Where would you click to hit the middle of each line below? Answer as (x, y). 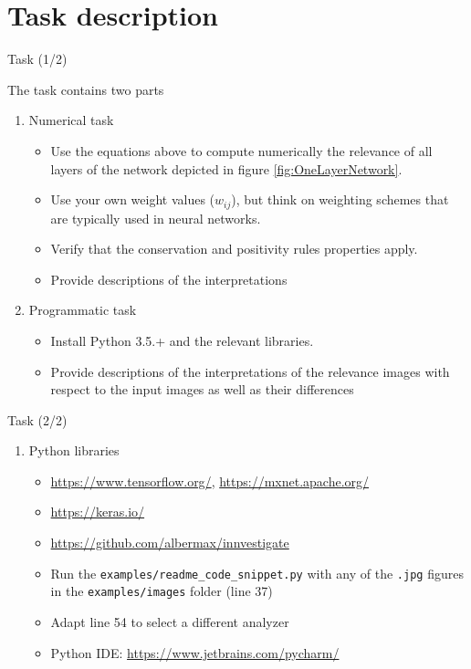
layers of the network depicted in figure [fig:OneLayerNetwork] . (226, 168)
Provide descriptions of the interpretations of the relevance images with (250, 371)
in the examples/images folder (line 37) (162, 591)
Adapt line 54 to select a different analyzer (170, 621)
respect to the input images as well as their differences (202, 389)
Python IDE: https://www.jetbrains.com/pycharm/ (195, 652)
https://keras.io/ (98, 512)
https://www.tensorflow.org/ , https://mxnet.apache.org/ (210, 481)
